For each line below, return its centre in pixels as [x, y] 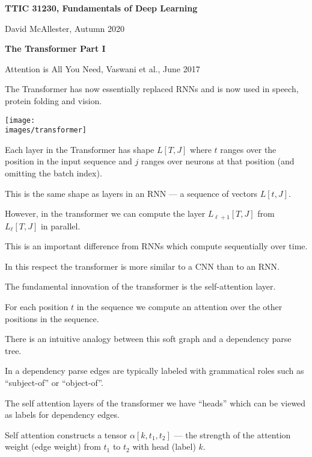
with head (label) [164, 446]
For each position [37, 307]
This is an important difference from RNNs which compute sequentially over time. [156, 246]
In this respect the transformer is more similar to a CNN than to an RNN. [142, 266]
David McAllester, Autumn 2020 [65, 28]
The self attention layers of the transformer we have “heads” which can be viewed [155, 403]
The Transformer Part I [55, 48]
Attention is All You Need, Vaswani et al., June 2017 [102, 68]
